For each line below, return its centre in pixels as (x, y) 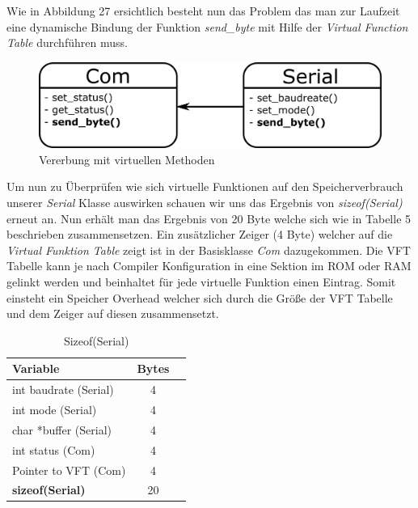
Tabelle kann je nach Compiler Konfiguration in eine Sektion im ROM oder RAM (209, 266)
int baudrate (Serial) (63, 389)
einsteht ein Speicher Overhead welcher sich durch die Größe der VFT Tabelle (200, 297)
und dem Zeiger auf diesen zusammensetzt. (113, 313)
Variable (36, 368)
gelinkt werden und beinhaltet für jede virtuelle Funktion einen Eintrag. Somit (201, 281)
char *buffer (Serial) (62, 429)
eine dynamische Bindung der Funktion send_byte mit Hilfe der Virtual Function (207, 26)
